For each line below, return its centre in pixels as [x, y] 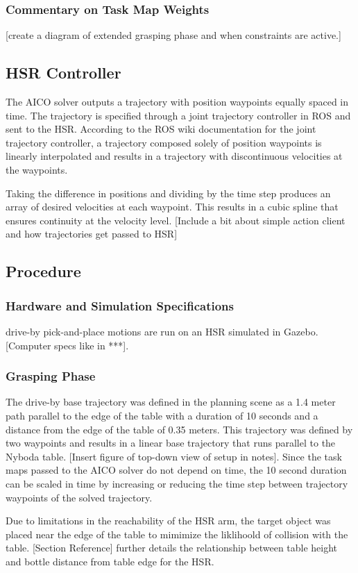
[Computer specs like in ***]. [67, 345]
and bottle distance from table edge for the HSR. [110, 561]
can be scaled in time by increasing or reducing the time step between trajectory [177, 483]
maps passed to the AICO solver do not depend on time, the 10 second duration [176, 470]
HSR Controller [63, 73]
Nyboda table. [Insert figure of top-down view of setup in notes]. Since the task [174, 456]
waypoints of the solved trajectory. [79, 497]
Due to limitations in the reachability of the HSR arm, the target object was [168, 521]
